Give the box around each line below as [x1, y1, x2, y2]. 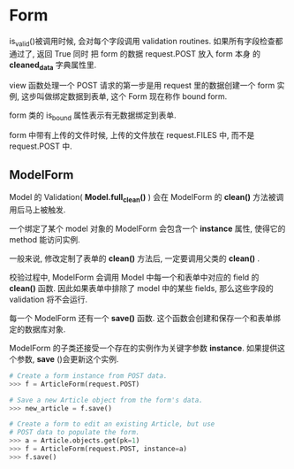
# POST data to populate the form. [9, 428, 140, 437]
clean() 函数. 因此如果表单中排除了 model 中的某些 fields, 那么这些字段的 [9, 282, 274, 293]
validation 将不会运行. [9, 294, 88, 304]
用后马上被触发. [9, 204, 66, 215]
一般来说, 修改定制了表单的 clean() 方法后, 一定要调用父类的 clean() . [9, 253, 260, 264]
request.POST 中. [9, 141, 72, 151]
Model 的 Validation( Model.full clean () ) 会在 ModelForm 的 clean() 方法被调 [9, 192, 284, 204]
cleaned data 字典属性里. [9, 59, 97, 72]
